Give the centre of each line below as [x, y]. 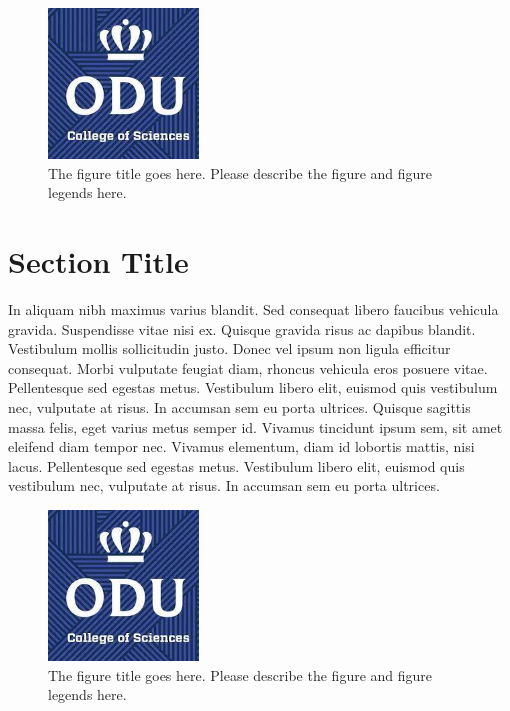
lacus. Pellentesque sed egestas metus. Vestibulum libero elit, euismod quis [236, 465]
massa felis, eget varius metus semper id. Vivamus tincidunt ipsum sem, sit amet [255, 426]
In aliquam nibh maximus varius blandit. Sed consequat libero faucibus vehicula [253, 309]
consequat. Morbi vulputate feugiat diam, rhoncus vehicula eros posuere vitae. [248, 367]
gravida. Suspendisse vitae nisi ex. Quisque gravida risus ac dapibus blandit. [242, 328]
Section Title [98, 261]
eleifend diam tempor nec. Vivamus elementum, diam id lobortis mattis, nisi [241, 446]
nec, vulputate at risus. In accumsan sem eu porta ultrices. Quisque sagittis [239, 407]
